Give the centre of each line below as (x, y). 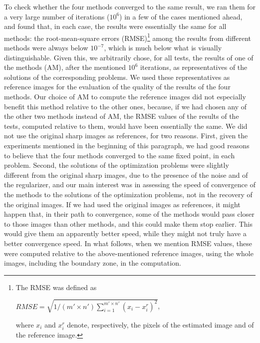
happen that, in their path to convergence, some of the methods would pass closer (129, 214)
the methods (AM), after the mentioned (65, 67)
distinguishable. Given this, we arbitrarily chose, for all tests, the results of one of (129, 57)
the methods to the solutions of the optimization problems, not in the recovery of (128, 194)
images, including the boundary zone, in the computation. (93, 263)
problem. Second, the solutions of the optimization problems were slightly (117, 165)
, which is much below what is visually (163, 48)
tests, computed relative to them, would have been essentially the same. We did (126, 126)
